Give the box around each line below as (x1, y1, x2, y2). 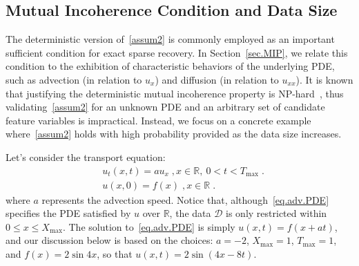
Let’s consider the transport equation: (6, 149, 166, 164)
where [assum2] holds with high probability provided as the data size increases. (6, 126, 342, 141)
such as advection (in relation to (6, 72, 142, 86)
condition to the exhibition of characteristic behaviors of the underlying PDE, (6, 59, 335, 73)
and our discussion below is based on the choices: (6, 233, 213, 247)
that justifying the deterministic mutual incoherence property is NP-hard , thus (6, 86, 344, 100)
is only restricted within (226, 206, 327, 220)
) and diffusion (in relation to (155, 72, 279, 86)
